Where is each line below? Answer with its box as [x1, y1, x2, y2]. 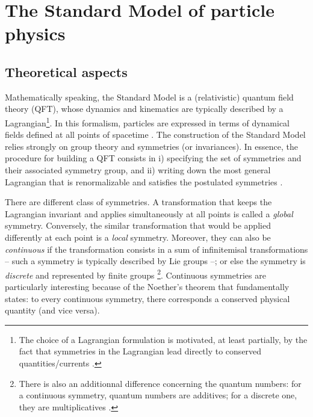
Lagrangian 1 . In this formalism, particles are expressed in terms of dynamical [5, 114, 290, 129]
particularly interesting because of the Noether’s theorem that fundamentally [5, 280, 290, 292]
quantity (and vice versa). [5, 304, 100, 317]
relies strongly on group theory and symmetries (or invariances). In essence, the [5, 140, 298, 152]
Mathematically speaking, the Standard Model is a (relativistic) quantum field [5, 90, 294, 103]
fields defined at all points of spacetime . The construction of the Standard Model [5, 128, 306, 141]
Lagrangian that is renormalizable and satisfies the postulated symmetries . [5, 175, 283, 188]
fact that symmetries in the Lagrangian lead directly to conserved [19, 345, 262, 357]
